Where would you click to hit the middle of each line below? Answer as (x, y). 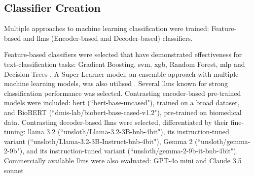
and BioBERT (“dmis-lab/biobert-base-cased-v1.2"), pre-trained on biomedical (123, 112)
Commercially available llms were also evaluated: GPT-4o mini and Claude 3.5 (123, 160)
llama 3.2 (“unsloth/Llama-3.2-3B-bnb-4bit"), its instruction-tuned (128, 132)
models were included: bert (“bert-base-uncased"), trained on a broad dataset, (122, 103)
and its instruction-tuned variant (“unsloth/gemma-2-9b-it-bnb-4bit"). (132, 151)
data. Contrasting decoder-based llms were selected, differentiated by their (116, 122)
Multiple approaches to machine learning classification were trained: (107, 28)
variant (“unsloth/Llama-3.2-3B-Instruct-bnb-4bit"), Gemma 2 (98, 141)
